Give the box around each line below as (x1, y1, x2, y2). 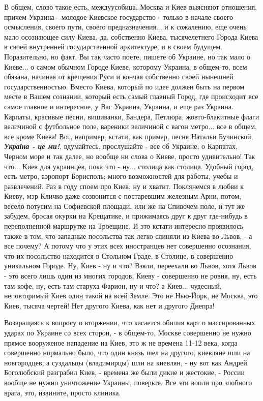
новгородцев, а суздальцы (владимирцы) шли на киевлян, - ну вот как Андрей (4, 357, 247, 367)
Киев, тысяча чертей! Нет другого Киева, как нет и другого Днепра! (4, 300, 215, 311)
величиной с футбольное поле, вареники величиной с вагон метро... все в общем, (4, 121, 257, 132)
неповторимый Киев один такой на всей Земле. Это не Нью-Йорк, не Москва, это (4, 290, 258, 301)
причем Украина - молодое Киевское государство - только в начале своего (4, 11, 233, 22)
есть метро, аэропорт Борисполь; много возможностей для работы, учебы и (4, 171, 238, 181)
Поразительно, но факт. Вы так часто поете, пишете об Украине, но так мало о (4, 51, 251, 61)
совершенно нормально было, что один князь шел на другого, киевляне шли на (4, 347, 250, 358)
